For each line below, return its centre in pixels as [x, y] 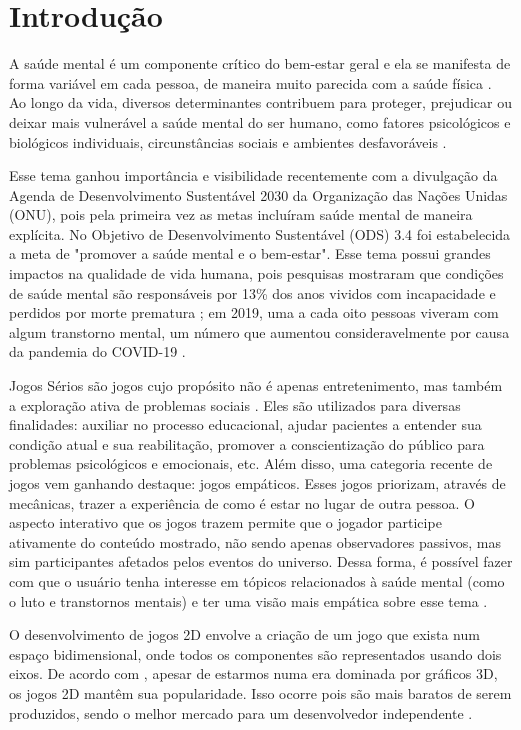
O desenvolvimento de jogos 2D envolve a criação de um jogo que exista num [244, 634]
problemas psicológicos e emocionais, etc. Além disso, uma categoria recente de [251, 463]
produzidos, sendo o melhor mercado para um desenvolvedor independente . [241, 712]
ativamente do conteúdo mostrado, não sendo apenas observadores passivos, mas [255, 541]
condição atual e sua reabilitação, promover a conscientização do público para [247, 443]
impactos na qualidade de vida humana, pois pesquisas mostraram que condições [256, 273]
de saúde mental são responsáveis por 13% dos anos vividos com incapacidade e [252, 292]
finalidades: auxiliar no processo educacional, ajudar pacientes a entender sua [245, 424]
